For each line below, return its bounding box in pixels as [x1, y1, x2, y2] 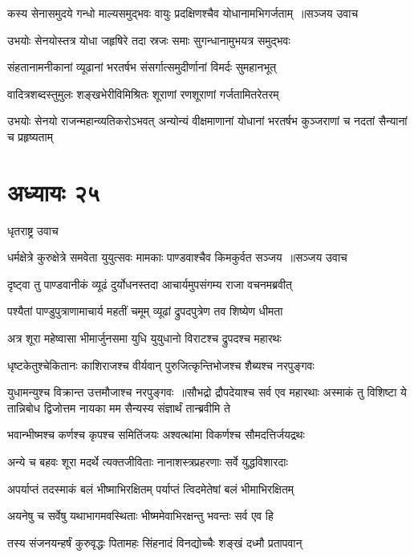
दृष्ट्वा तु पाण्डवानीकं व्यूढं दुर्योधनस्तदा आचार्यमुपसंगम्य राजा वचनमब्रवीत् [7, 275, 292, 292]
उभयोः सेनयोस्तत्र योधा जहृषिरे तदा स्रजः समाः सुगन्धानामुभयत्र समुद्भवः [7, 31, 290, 48]
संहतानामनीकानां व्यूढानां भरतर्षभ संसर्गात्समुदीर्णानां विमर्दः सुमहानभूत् [7, 59, 277, 75]
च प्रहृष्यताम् [7, 128, 53, 144]
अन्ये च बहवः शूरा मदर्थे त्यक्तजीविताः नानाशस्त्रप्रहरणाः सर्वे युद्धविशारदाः [7, 453, 288, 470]
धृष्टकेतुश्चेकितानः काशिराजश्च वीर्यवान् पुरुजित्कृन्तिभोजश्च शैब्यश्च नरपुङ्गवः [7, 356, 315, 373]
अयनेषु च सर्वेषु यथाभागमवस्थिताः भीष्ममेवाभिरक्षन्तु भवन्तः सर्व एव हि [7, 507, 274, 524]
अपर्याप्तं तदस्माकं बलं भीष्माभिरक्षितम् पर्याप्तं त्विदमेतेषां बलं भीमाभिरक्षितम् [7, 480, 294, 497]
